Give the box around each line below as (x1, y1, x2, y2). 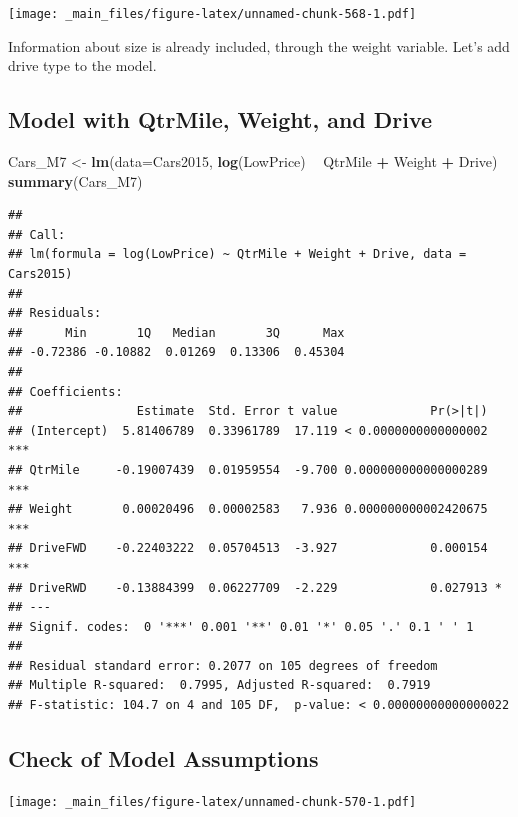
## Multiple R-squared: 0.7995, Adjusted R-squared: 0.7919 (8, 678, 431, 693)
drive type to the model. (8, 55, 157, 76)
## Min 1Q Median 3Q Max (8, 325, 345, 340)
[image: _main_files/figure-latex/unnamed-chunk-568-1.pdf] (8, 7, 417, 21)
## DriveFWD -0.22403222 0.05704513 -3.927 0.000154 (8, 541, 488, 556)
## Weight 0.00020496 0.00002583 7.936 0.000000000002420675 (8, 502, 488, 517)
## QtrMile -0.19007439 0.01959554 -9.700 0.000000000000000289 (8, 462, 488, 477)
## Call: (8, 227, 66, 242)
